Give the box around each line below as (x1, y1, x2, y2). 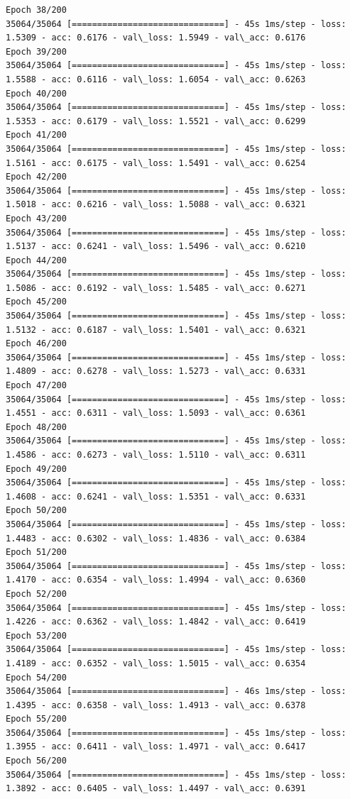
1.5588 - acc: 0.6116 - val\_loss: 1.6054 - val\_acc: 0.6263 (6, 74, 306, 84)
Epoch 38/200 (6, 5, 67, 15)
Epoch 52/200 (6, 588, 67, 599)
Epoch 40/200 (6, 88, 67, 99)
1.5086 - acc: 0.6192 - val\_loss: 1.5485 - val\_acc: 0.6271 (6, 282, 306, 293)
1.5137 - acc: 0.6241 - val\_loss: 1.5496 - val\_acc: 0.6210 (6, 241, 306, 252)
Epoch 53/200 (6, 630, 67, 641)
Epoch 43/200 (6, 213, 67, 224)
